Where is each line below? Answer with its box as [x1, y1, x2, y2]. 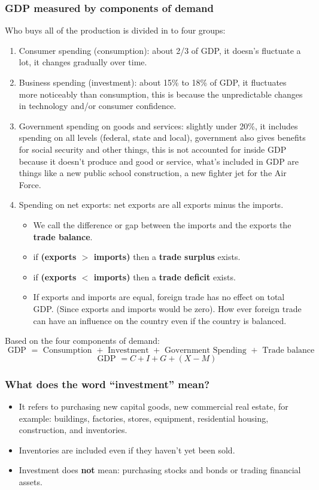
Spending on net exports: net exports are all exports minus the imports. [19, 198, 284, 211]
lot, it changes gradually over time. [19, 56, 147, 68]
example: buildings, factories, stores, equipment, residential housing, [19, 412, 269, 424]
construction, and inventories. [19, 424, 127, 436]
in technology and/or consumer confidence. [19, 99, 177, 112]
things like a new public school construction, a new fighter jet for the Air [19, 167, 287, 179]
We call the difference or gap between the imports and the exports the [33, 218, 291, 231]
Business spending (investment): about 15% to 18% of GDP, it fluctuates [19, 76, 287, 88]
